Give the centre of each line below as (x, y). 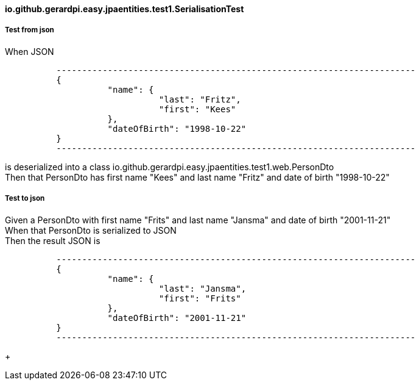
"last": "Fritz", (200, 99)
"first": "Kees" (197, 109)
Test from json (30, 30)
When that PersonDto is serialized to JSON (91, 230)
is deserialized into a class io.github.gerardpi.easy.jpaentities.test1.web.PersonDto (170, 167)
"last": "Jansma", (202, 288)
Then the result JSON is (53, 240)
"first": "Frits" (200, 298)
